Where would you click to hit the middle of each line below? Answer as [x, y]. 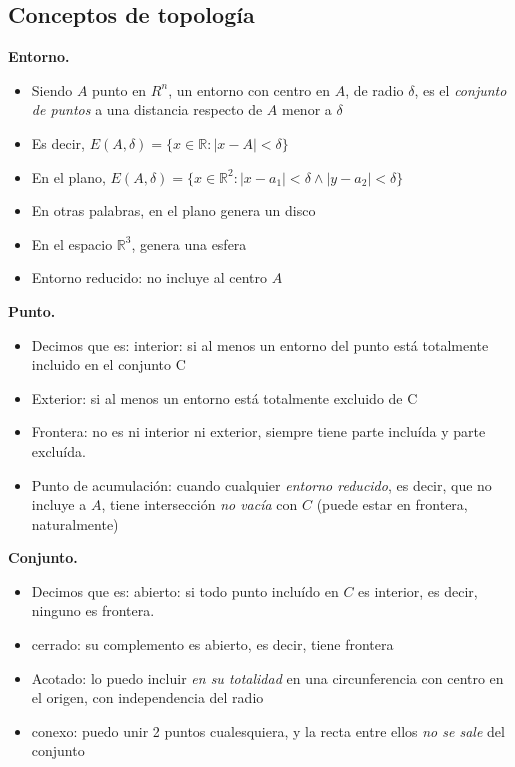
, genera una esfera [189, 243]
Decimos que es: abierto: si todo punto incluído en [185, 590]
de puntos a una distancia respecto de [147, 109]
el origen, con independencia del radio [147, 697]
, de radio [374, 89]
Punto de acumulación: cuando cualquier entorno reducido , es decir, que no [261, 484]
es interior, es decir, [418, 590]
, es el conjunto [460, 89]
